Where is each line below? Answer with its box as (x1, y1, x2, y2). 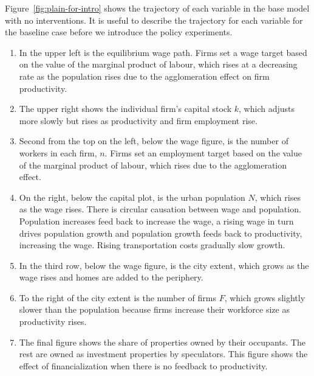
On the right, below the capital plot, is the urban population (19, 190, 245, 203)
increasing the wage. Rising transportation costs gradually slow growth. (19, 238, 285, 251)
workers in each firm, (19, 146, 97, 159)
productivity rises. (19, 315, 87, 328)
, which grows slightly (224, 291, 305, 304)
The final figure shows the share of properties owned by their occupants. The (19, 335, 305, 348)
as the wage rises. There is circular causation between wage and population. (19, 203, 301, 215)
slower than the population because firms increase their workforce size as (19, 303, 290, 316)
